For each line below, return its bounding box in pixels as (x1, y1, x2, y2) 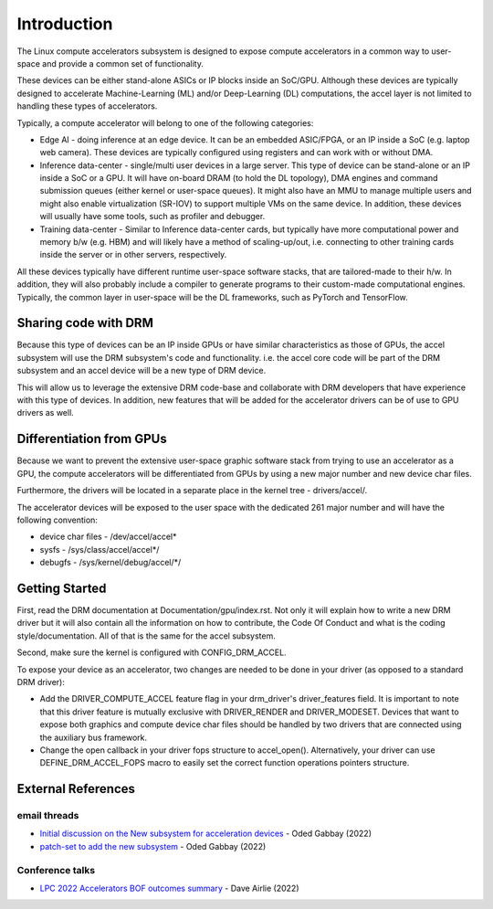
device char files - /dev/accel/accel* (39, 531, 177, 543)
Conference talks (16, 863, 96, 876)
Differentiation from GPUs (16, 431, 168, 447)
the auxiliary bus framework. (39, 732, 148, 743)
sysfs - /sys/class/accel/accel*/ (39, 544, 160, 555)
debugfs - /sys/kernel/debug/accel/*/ (39, 557, 182, 568)
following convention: (16, 514, 98, 525)
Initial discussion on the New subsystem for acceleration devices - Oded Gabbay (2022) (39, 828, 372, 840)
